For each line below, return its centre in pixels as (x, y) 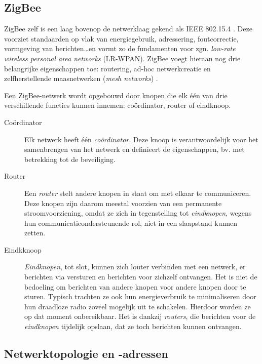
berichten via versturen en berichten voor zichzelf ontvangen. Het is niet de (141, 277)
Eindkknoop (23, 249)
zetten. (35, 233)
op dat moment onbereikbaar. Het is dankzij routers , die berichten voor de (140, 316)
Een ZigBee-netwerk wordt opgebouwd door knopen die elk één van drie (116, 95)
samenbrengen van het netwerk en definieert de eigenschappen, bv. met (135, 149)
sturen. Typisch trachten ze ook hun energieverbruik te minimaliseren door (140, 296)
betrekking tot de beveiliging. (70, 159)
